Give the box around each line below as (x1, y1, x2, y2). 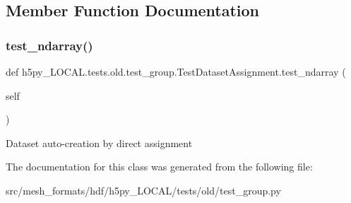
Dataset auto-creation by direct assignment (6, 135, 193, 150)
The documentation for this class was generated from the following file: (6, 159, 313, 174)
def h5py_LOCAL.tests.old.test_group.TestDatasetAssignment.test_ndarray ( (6, 64, 346, 79)
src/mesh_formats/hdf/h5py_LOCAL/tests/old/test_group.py (6, 182, 281, 197)
